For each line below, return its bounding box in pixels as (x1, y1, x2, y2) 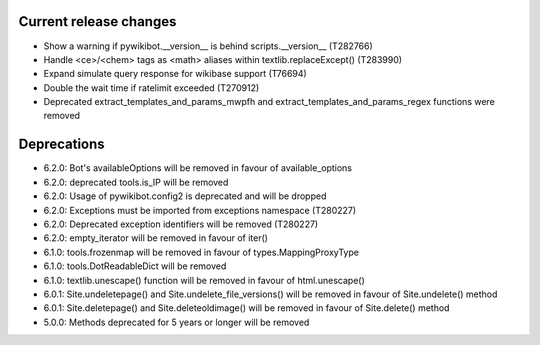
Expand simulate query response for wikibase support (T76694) (43, 68, 307, 80)
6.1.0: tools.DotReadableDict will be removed (43, 260, 227, 272)
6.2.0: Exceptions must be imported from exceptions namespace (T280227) (43, 204, 357, 216)
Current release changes (18, 13, 177, 30)
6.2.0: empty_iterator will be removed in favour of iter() (43, 232, 269, 244)
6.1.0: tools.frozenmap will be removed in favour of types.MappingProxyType (43, 246, 360, 258)
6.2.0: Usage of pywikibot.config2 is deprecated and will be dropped (43, 190, 327, 202)
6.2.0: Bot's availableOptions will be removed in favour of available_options (43, 162, 353, 174)
